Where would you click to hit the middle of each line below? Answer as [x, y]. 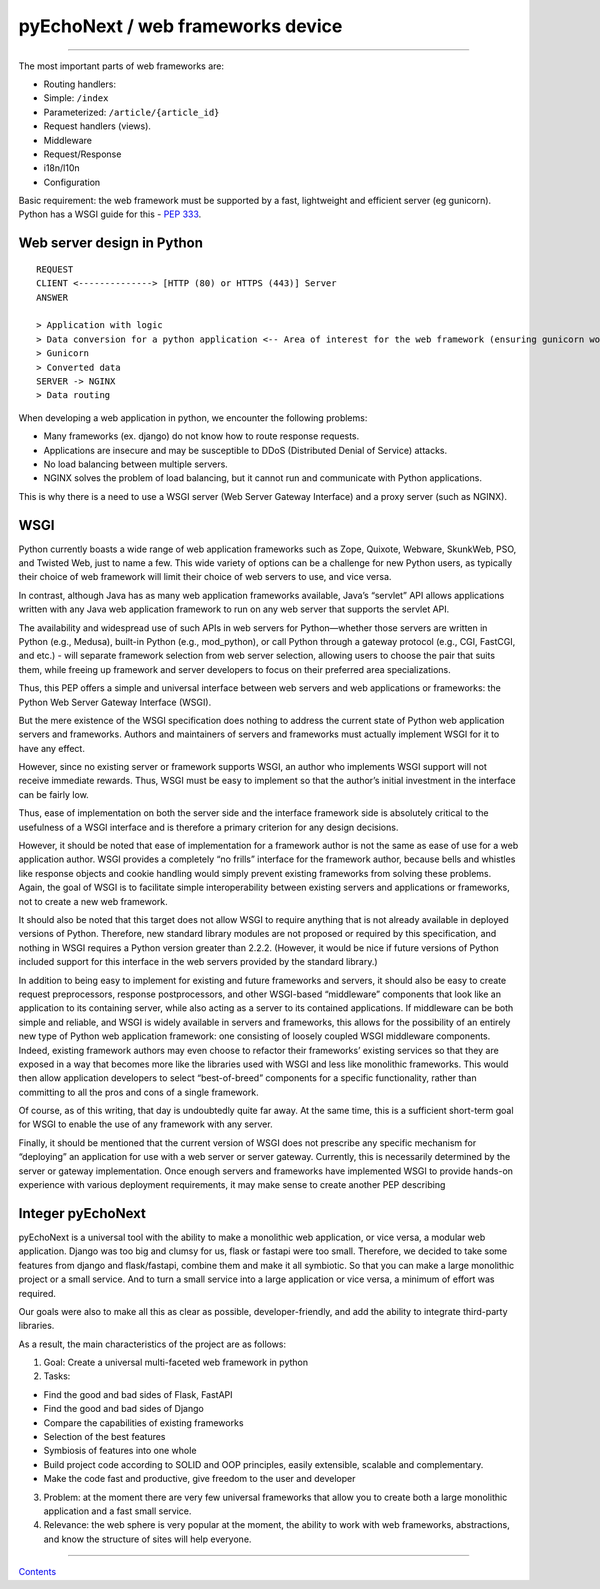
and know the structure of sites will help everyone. [147, 1539]
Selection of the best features [104, 1437]
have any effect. [51, 748]
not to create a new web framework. [93, 901]
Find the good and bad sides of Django [123, 1409]
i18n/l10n [61, 168]
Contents [37, 1572]
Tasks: [57, 1376]
